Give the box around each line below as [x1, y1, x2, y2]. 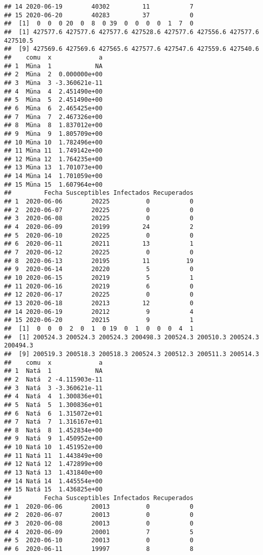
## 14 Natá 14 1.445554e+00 [4, 477, 103, 485]
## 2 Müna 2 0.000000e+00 [4, 71, 103, 78]
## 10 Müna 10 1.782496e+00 [4, 138, 103, 146]
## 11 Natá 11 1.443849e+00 [4, 452, 103, 459]
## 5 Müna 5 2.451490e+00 [4, 96, 103, 104]
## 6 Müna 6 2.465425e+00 [4, 104, 103, 112]
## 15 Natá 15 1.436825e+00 [4, 486, 103, 493]
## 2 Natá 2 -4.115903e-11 [4, 375, 103, 383]
